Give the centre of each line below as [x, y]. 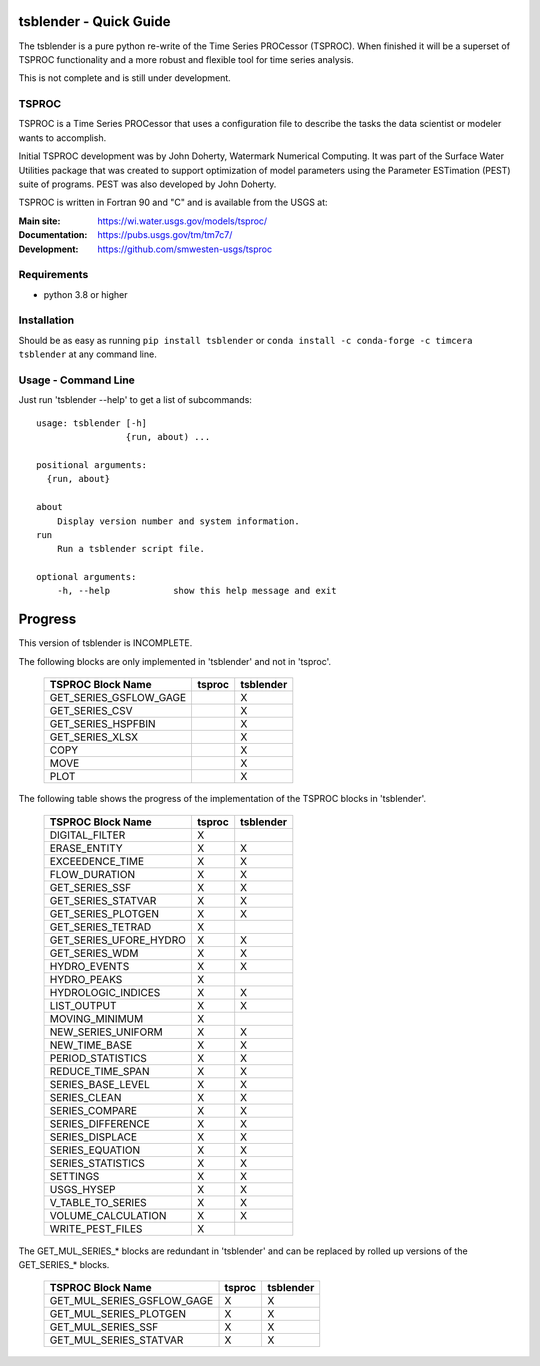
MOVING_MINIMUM [96, 1018]
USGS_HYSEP [82, 1189]
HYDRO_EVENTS [89, 966]
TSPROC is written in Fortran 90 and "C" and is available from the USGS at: [173, 202]
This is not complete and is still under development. [125, 78]
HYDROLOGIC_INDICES [105, 992]
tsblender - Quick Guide [94, 21]
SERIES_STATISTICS [97, 1163]
